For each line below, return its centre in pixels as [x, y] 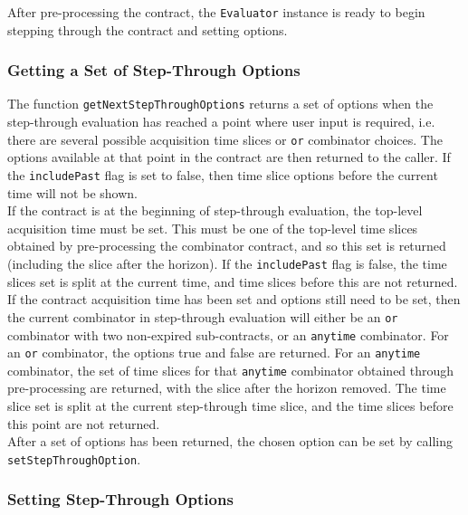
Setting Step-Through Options [120, 499]
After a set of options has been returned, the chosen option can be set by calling [230, 441]
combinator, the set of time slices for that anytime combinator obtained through [231, 370]
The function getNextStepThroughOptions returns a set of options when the [220, 104]
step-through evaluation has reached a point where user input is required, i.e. [221, 122]
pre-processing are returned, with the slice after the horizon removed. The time [227, 388]
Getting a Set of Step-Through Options [154, 70]
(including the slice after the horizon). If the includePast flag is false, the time [227, 263]
